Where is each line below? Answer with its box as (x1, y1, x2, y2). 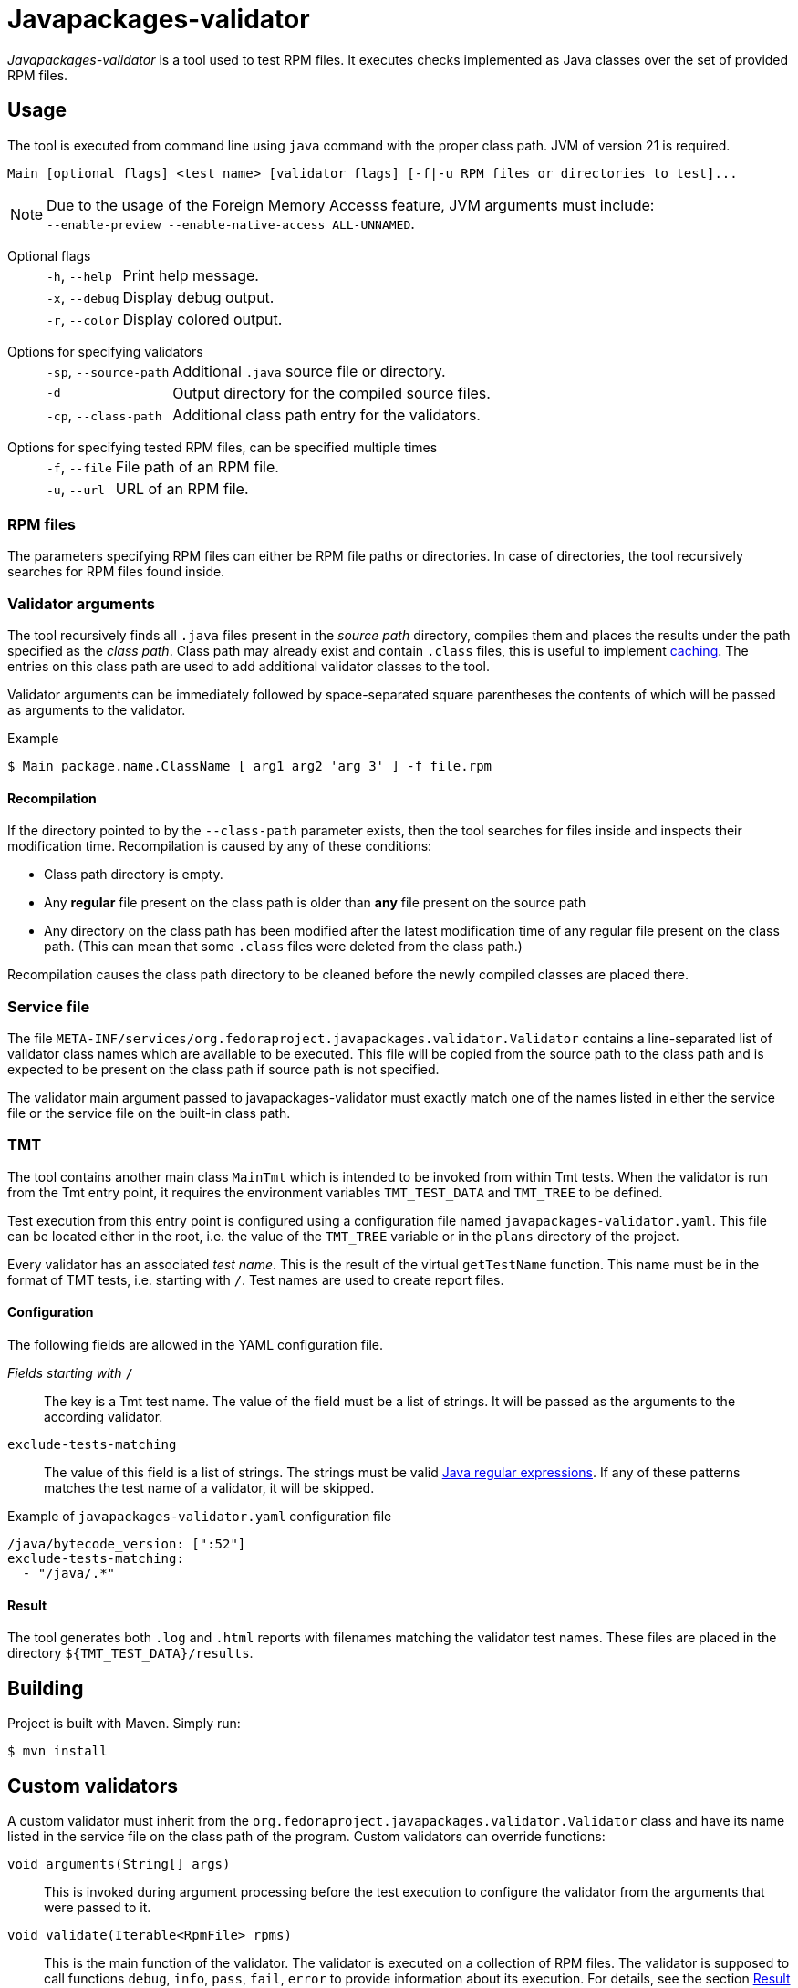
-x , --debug (47, 287, 119, 306)
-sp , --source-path (47, 361, 170, 380)
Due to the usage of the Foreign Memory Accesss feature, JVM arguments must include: (47, 195, 655, 214)
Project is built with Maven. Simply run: (7, 1715, 241, 1732)
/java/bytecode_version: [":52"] (7, 1537, 246, 1552)
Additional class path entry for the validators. (172, 405, 481, 424)
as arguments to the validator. (7, 702, 186, 719)
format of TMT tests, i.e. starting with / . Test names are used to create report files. (7, 1271, 504, 1288)
